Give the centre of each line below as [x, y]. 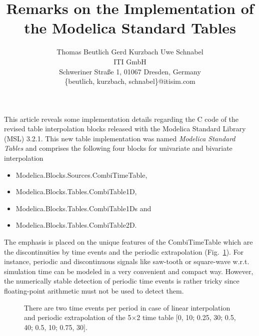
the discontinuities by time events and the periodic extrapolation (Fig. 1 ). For [124, 251]
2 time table [155, 317]
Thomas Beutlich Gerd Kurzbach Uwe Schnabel [130, 52]
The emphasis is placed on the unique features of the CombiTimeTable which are [128, 242]
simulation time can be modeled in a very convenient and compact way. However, [129, 271]
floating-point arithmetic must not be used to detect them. [94, 291]
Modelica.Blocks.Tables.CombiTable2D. [76, 225]
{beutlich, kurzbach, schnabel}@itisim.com [130, 81]
